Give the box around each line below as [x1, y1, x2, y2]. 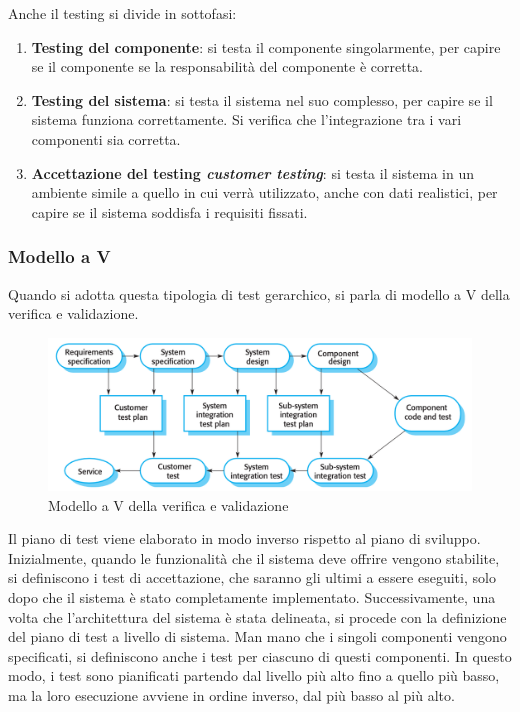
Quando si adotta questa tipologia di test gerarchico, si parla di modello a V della [8, 283, 510, 304]
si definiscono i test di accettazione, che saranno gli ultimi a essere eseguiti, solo [8, 567, 496, 588]
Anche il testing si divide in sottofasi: [8, 3, 237, 23]
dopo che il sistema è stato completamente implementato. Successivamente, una [8, 586, 496, 607]
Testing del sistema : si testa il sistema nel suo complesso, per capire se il [31, 89, 493, 110]
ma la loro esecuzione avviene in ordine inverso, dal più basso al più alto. [8, 684, 455, 705]
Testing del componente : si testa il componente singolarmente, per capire [31, 36, 501, 57]
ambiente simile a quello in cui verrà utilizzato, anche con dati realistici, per [31, 182, 498, 203]
